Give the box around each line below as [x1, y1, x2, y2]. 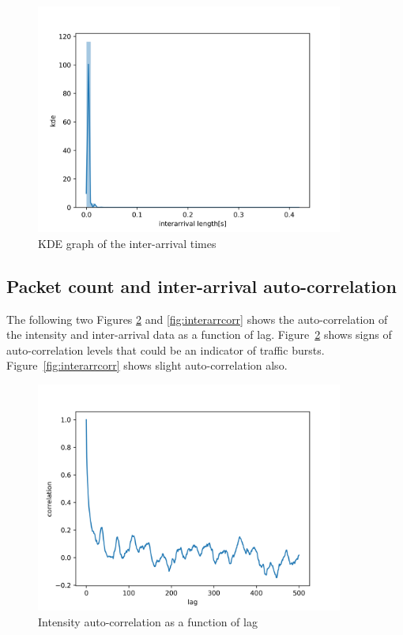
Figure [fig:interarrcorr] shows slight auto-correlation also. [6, 357, 288, 374]
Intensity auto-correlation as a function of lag [38, 613, 258, 629]
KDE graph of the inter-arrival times [38, 235, 217, 251]
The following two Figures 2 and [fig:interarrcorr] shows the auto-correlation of [6, 310, 388, 327]
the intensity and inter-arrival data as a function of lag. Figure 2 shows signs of [6, 326, 392, 343]
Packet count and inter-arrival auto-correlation [6, 273, 397, 298]
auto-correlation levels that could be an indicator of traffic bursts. [6, 341, 325, 358]
